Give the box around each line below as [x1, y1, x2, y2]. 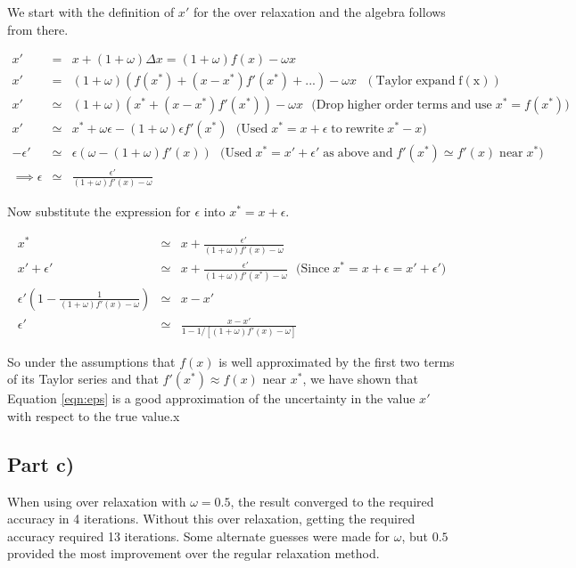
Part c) [7, 450, 75, 477]
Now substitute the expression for [7, 202, 191, 221]
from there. [7, 20, 69, 38]
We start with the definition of [7, 3, 175, 20]
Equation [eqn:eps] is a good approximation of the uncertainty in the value [7, 389, 416, 408]
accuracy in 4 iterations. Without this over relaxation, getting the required [7, 509, 416, 528]
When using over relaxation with [7, 491, 186, 510]
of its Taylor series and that [7, 369, 159, 388]
